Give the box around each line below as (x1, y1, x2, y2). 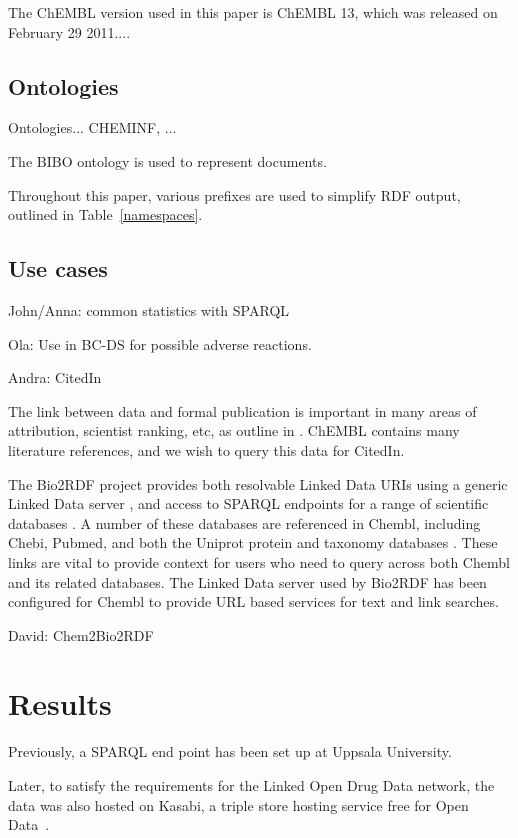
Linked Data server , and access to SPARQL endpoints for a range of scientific (8, 493, 489, 514)
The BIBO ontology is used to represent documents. (8, 150, 327, 171)
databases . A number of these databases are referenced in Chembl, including (8, 512, 481, 533)
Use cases (8, 253, 108, 284)
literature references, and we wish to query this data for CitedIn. (8, 439, 405, 460)
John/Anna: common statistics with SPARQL (8, 299, 290, 320)
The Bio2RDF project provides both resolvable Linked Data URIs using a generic (8, 473, 508, 494)
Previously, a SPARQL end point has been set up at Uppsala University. (8, 741, 452, 762)
